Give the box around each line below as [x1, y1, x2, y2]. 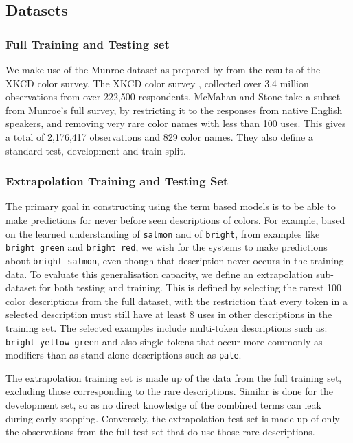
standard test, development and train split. [5, 143, 186, 157]
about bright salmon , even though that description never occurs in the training [5, 253, 344, 267]
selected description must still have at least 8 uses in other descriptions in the [5, 307, 332, 321]
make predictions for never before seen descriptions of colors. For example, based [5, 212, 345, 227]
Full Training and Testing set [5, 35, 170, 52]
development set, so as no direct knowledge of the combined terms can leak [5, 398, 321, 411]
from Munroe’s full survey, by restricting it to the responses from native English [5, 102, 343, 117]
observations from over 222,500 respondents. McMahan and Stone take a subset [5, 89, 341, 104]
